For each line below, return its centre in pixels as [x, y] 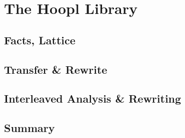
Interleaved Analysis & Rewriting [93, 98]
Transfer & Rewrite [56, 69]
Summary [29, 128]
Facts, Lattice [40, 40]
